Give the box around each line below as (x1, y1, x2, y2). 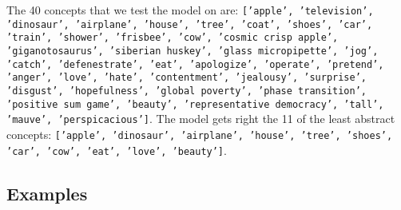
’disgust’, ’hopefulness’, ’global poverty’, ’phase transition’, (6, 85, 367, 97)
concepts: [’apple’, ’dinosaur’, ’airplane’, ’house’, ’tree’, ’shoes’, (6, 125, 393, 142)
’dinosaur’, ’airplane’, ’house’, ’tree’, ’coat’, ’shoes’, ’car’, (6, 18, 373, 30)
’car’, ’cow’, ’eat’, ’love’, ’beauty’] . (6, 141, 227, 158)
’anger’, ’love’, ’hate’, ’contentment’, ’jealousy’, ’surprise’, (6, 72, 367, 84)
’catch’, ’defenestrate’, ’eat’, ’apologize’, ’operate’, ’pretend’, (6, 58, 384, 70)
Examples (6, 180, 88, 205)
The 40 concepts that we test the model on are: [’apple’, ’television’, (6, 2, 374, 18)
